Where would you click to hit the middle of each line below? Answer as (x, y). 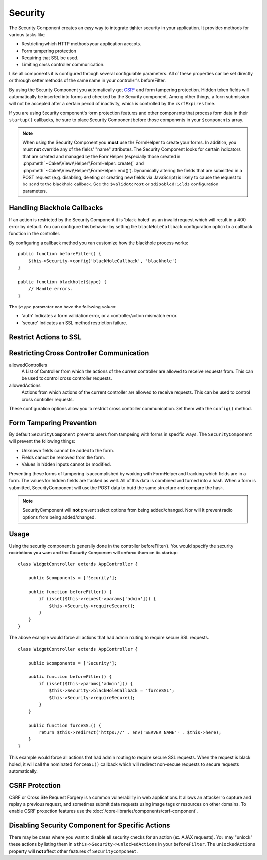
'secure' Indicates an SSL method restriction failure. (74, 323)
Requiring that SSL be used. (50, 58)
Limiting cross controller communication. (63, 64)
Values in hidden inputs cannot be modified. (66, 464)
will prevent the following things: (42, 441)
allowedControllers (28, 365)
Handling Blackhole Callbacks (56, 208)
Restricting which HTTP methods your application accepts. (82, 44)
